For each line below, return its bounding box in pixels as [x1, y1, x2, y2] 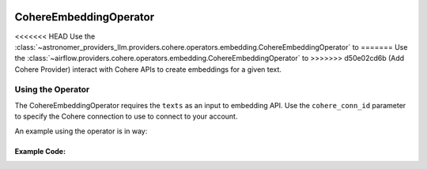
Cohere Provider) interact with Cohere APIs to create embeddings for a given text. [14, 64, 282, 74]
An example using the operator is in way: [14, 126, 148, 136]
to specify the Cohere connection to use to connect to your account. [14, 111, 238, 122]
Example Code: [14, 146, 66, 156]
